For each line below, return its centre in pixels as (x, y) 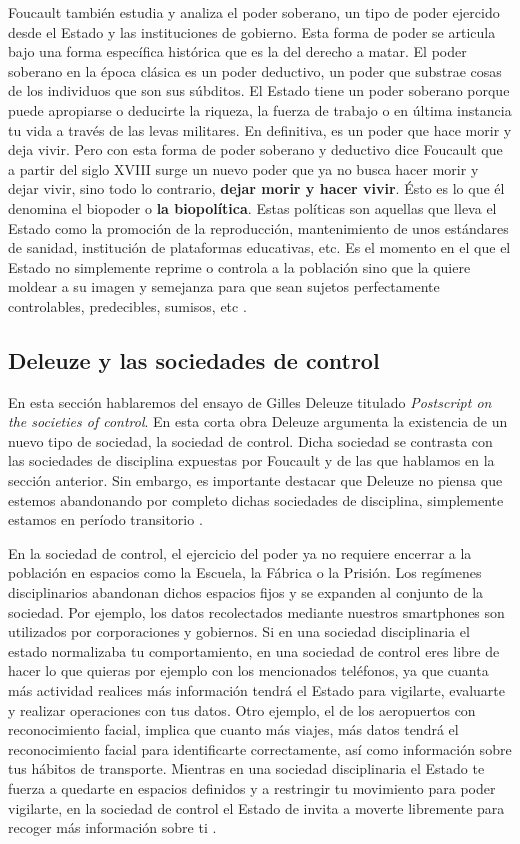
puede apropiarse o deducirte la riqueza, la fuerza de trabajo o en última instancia (260, 109)
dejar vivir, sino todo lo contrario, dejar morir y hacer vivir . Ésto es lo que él (256, 188)
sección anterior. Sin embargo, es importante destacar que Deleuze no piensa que (255, 480)
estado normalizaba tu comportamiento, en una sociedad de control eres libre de (254, 650)
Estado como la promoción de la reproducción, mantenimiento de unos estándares (258, 227)
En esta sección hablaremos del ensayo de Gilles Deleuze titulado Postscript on (250, 401)
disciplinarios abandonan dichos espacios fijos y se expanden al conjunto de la (246, 592)
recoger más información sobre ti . (112, 827)
